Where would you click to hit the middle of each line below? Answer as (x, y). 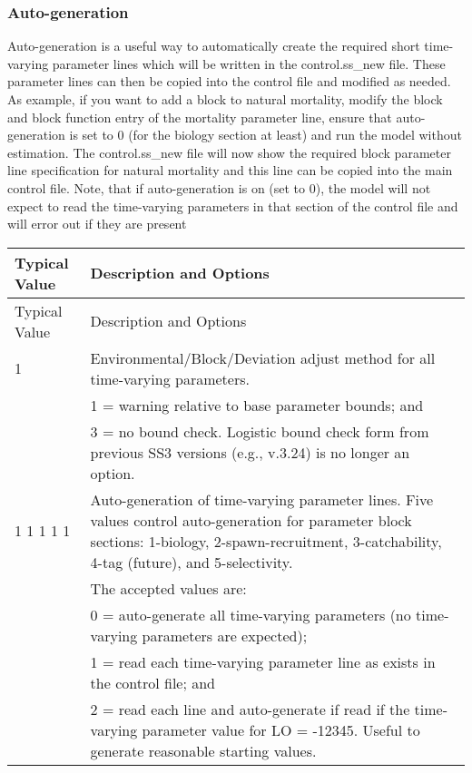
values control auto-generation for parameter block (251, 520)
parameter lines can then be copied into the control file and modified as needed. (229, 81)
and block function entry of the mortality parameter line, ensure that (200, 117)
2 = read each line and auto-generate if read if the (250, 709)
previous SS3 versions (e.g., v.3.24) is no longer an (250, 452)
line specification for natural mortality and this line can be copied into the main (230, 170)
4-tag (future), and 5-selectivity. (192, 562)
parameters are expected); (225, 635)
